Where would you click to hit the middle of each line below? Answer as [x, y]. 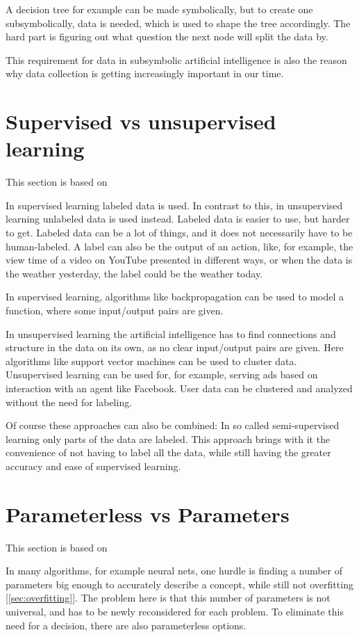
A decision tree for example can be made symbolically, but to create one [159, 9]
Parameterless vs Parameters [148, 514]
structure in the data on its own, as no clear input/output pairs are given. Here [175, 347]
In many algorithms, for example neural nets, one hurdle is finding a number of [174, 571]
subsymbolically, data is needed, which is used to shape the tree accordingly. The [178, 23]
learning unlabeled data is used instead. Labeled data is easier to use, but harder [178, 219]
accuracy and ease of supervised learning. [93, 466]
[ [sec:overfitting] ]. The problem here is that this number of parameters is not [168, 598]
